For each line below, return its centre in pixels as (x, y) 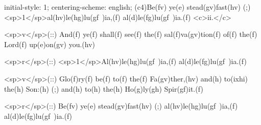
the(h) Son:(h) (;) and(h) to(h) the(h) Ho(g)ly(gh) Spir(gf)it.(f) (104, 88)
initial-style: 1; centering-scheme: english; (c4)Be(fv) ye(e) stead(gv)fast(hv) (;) (127, 7)
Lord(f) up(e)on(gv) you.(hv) (50, 44)
